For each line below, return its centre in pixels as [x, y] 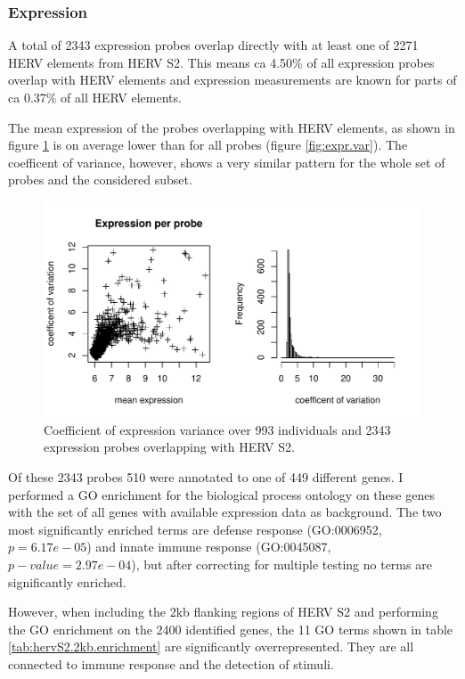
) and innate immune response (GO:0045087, [209, 547]
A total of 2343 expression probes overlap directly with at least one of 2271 [213, 45]
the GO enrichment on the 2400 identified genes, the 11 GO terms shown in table [231, 629]
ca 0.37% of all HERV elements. [95, 97]
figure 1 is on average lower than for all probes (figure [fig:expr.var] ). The [208, 145]
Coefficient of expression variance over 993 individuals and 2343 [217, 429]
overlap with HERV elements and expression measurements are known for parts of [232, 80]
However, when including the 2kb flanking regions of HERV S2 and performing [223, 612]
